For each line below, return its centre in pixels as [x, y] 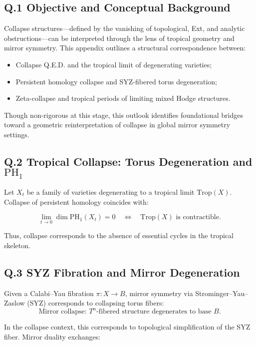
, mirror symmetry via [159, 293]
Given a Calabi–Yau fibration [49, 293]
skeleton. [17, 245]
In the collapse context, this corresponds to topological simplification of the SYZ [127, 327]
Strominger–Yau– [222, 293]
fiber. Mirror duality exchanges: [52, 337]
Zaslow [14, 303]
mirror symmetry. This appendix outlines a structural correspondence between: [125, 48]
